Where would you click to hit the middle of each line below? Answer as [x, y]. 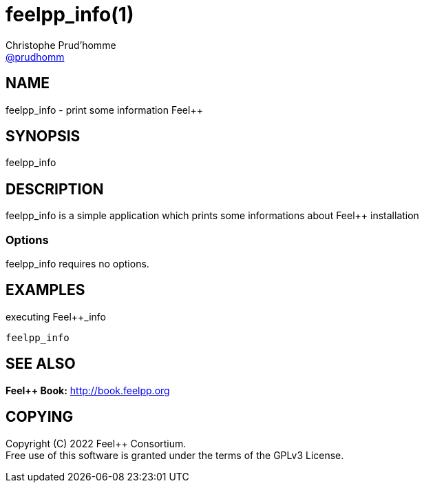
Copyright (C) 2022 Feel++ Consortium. [96, 443]
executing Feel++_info [56, 316]
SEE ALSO [41, 364]
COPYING [40, 417]
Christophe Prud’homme [61, 45]
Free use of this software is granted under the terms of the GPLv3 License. [175, 455]
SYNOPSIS [43, 136]
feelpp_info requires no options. [77, 264]
